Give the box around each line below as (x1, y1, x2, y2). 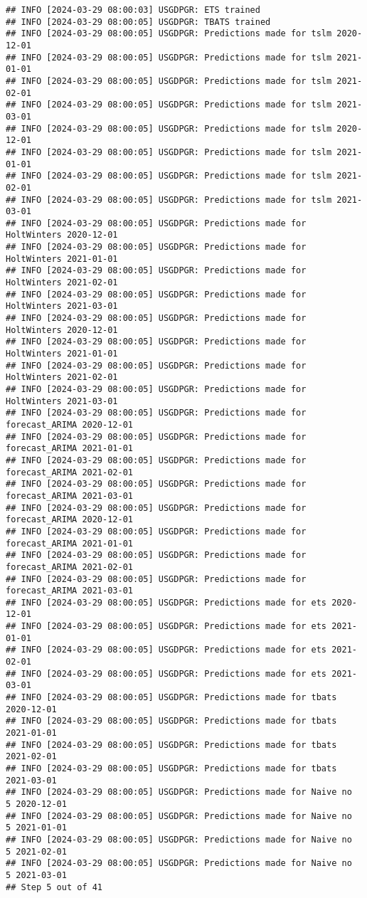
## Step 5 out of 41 (6, 882, 103, 892)
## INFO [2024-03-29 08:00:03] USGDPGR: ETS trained (6, 5, 260, 15)
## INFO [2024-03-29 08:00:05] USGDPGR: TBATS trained (6, 16, 271, 27)
